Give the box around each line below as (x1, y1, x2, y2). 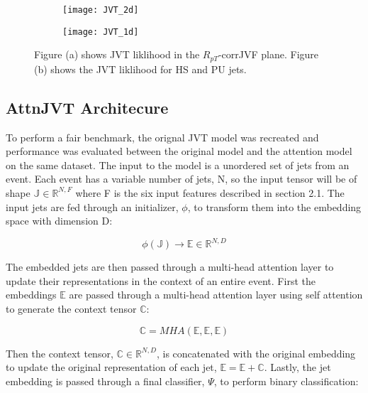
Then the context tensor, (6, 345, 113, 360)
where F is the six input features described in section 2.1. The (75, 185, 345, 200)
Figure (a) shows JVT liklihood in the (34, 47, 200, 62)
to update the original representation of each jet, (6, 360, 217, 375)
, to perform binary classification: (213, 373, 359, 388)
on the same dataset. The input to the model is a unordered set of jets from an (6, 157, 350, 172)
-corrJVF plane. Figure (218, 47, 319, 62)
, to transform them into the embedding (187, 199, 362, 214)
